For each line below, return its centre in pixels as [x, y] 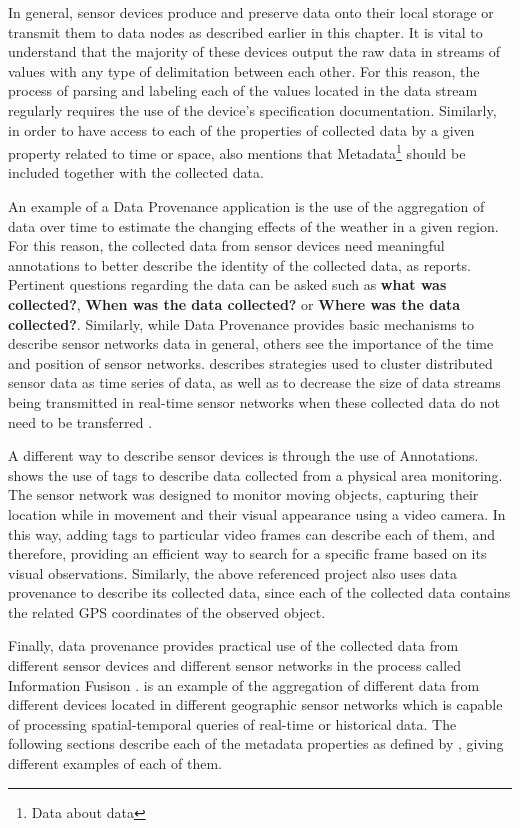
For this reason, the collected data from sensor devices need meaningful [226, 245]
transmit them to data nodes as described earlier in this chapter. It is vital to [245, 31]
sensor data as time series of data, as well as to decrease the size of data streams [254, 382]
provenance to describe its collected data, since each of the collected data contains [259, 592]
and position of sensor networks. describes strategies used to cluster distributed [250, 362]
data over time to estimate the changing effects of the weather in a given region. [253, 225]
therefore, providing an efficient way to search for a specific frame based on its [247, 553]
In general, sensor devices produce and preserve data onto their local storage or [251, 12]
